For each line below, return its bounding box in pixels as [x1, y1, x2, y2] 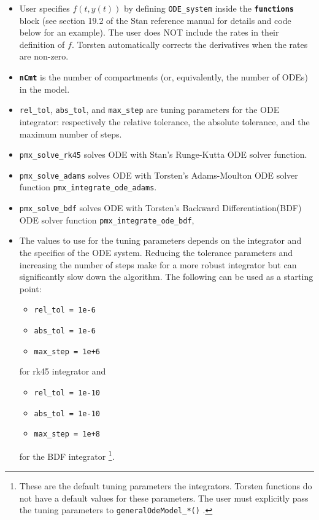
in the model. [19, 82, 70, 95]
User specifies [19, 2, 70, 14]
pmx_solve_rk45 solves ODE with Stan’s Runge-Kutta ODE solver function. [19, 148, 307, 161]
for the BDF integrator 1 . [19, 448, 115, 462]
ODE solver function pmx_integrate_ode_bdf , [19, 213, 194, 226]
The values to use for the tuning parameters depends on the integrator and [19, 234, 302, 247]
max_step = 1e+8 [34, 430, 100, 439]
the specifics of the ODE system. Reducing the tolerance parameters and [19, 246, 293, 258]
